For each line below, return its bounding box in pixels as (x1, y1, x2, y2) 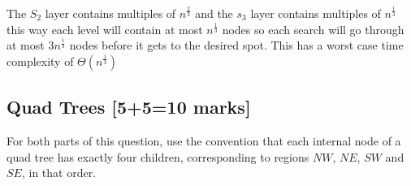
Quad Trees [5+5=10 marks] (6, 94, 251, 119)
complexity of (6, 52, 74, 69)
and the (195, 5, 233, 21)
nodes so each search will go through (222, 20, 405, 37)
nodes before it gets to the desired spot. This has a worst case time (69, 37, 404, 54)
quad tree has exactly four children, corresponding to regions (6, 148, 309, 165)
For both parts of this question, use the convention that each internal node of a (6, 132, 401, 149)
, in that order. (21, 164, 97, 181)
